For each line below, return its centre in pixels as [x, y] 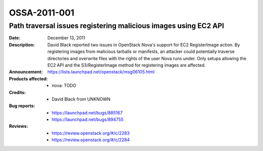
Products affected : [28, 79]
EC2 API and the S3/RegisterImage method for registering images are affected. [127, 65]
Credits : [18, 92]
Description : [22, 45]
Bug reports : [22, 106]
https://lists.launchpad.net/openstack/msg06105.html [101, 72]
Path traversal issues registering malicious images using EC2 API [116, 26]
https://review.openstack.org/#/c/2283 [91, 133]
